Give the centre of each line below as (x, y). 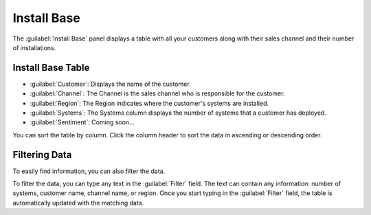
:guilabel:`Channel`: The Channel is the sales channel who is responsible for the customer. (157, 93)
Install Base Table (51, 68)
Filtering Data (42, 155)
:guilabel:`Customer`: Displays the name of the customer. (111, 84)
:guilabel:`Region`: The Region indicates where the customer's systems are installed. (149, 103)
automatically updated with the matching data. (78, 203)
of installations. (34, 47)
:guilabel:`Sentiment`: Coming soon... (82, 122)
